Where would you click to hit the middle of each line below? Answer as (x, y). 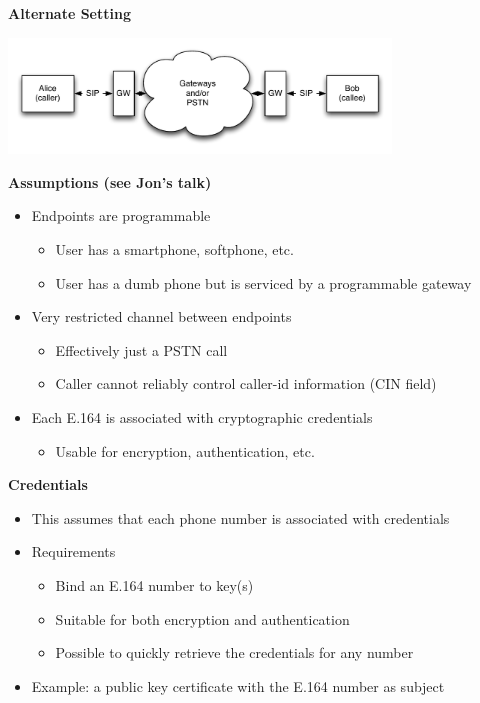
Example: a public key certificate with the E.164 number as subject (238, 685)
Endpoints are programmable (121, 215)
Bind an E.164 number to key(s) (154, 584)
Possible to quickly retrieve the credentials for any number (234, 652)
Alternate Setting (69, 13)
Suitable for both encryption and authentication (202, 618)
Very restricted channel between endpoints (161, 316)
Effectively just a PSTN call (141, 349)
